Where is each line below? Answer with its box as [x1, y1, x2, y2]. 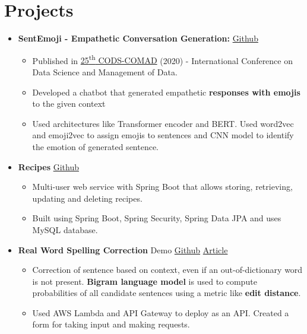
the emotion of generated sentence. [32, 140, 159, 152]
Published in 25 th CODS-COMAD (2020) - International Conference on [32, 52, 293, 66]
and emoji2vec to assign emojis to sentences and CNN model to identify [32, 129, 294, 141]
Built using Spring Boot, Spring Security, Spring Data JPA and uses [32, 212, 281, 224]
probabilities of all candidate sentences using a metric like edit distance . [32, 287, 301, 299]
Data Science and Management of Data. [32, 65, 178, 78]
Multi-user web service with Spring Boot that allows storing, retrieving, [32, 180, 293, 193]
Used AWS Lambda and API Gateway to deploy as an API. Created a [32, 306, 289, 319]
